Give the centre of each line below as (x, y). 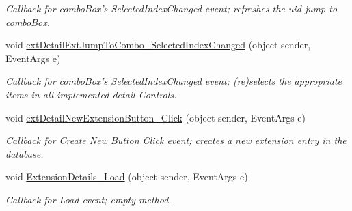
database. (25, 153)
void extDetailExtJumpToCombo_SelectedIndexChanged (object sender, (158, 45)
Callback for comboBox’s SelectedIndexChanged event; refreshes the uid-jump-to (172, 8)
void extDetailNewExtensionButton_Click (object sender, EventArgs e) (156, 117)
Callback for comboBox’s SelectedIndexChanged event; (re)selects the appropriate (174, 81)
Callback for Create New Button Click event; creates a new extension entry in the (176, 140)
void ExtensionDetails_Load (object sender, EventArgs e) (127, 177)
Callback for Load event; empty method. (89, 199)
